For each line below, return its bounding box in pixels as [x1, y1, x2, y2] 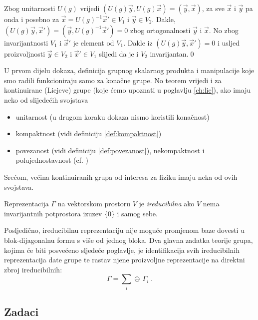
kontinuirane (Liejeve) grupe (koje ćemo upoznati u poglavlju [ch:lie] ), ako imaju [4, 85, 251, 95]
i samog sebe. [117, 208, 158, 218]
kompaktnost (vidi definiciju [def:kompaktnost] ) [15, 128, 162, 139]
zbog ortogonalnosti [130, 25, 191, 35]
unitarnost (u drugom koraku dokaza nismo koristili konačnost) [15, 111, 210, 122]
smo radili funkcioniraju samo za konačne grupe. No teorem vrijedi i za [4, 75, 222, 85]
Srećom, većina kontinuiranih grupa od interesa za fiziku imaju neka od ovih [4, 171, 238, 182]
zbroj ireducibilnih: [4, 264, 62, 274]
